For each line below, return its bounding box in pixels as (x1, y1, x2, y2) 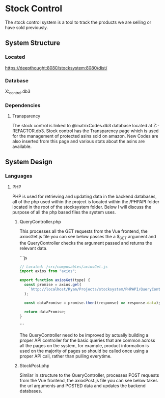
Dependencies (5, 102, 41, 109)
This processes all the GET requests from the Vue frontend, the (19, 228, 148, 234)
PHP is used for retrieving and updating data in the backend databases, (12, 193, 157, 199)
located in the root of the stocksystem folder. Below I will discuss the (12, 204, 151, 210)
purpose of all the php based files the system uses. (12, 209, 116, 215)
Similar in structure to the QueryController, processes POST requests (19, 372, 160, 378)
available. (12, 144, 32, 149)
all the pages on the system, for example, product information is (19, 343, 149, 349)
